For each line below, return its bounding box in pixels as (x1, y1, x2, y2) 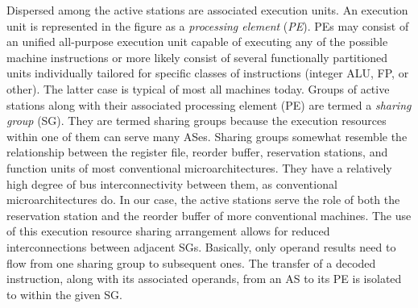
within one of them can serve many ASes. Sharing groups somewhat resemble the (6, 127, 408, 144)
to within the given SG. (6, 285, 123, 302)
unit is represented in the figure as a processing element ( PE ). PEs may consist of (6, 17, 409, 34)
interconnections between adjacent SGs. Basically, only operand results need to (6, 238, 396, 255)
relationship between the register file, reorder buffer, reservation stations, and (6, 144, 388, 160)
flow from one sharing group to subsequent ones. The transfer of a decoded (6, 254, 376, 271)
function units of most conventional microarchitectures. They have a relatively (6, 159, 392, 176)
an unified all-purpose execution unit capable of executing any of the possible (6, 33, 388, 50)
